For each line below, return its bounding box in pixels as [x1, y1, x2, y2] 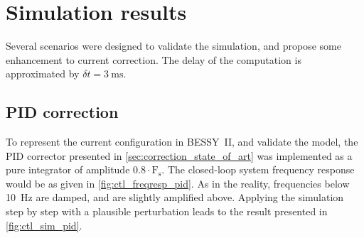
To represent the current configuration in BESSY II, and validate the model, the [6, 134, 358, 149]
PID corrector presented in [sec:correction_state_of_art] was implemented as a [6, 148, 353, 163]
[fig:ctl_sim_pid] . [6, 217, 82, 232]
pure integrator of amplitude [6, 162, 130, 177]
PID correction [6, 101, 119, 123]
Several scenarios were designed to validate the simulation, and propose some [6, 38, 341, 53]
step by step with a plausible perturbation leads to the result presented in [6, 204, 328, 219]
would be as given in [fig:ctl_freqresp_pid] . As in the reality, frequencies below [6, 175, 350, 190]
